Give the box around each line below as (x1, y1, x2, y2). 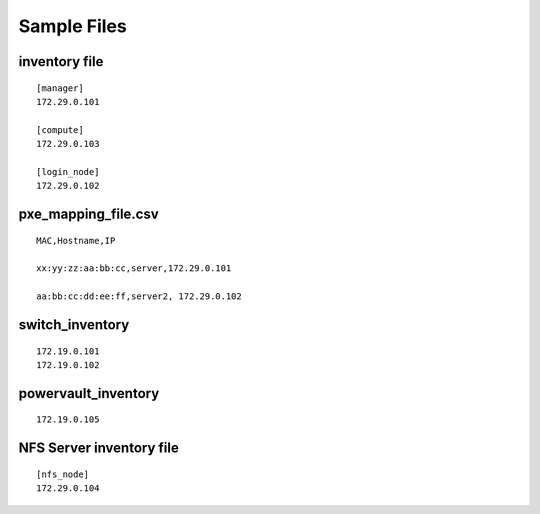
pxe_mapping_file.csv (18, 206, 159, 223)
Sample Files (18, 15, 127, 37)
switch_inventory (18, 316, 130, 334)
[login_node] (36, 166, 100, 177)
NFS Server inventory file (18, 440, 179, 457)
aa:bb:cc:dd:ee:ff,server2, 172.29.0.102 (36, 291, 242, 302)
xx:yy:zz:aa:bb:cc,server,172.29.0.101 (36, 263, 232, 274)
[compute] (36, 124, 84, 135)
